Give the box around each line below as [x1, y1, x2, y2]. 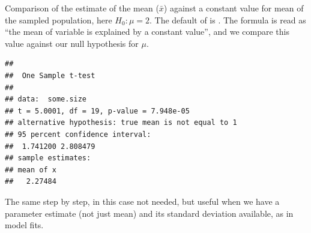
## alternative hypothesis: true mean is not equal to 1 [5, 118, 237, 127]
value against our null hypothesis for [5, 37, 139, 49]
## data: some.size [5, 95, 87, 104]
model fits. [5, 219, 44, 231]
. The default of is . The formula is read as [149, 13, 306, 26]
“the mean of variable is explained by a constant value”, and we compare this [5, 25, 289, 38]
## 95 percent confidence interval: [5, 130, 151, 139]
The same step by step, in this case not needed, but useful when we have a [5, 195, 280, 207]
